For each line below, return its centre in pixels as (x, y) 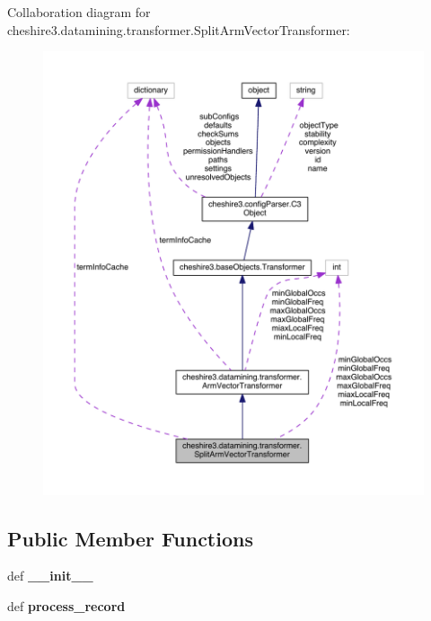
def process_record (66, 605)
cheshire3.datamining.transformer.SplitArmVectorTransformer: (179, 29)
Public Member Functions (130, 538)
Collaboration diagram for (79, 12)
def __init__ (50, 576)
